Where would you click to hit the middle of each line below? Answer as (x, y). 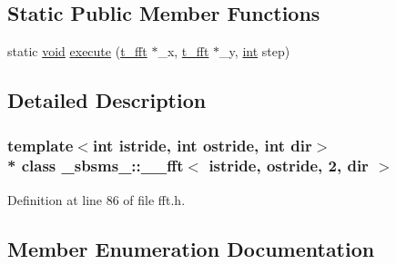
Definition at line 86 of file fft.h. (96, 199)
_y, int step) (255, 51)
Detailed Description (107, 100)
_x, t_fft (183, 51)
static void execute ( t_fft (77, 51)
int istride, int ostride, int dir (202, 145)
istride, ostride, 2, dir (289, 166)
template (41, 145)
